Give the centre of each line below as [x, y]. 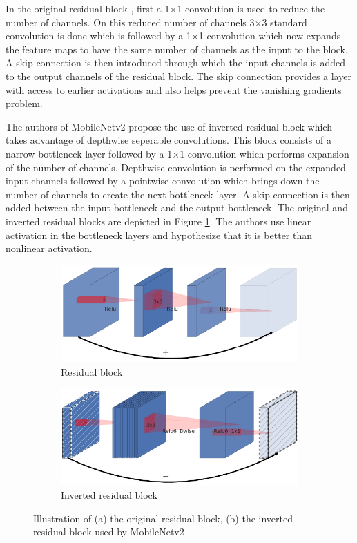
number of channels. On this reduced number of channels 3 [130, 22]
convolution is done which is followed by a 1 [98, 36]
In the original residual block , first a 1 [88, 8]
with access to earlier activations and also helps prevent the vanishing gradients [174, 89]
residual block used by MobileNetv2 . [112, 532]
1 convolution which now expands [270, 36]
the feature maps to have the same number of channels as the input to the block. [177, 49]
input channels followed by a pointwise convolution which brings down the [163, 181]
